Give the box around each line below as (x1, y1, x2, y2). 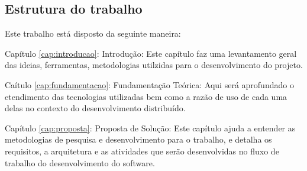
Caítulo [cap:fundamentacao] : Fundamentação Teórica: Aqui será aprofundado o (5, 78, 294, 91)
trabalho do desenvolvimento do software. (5, 156, 155, 169)
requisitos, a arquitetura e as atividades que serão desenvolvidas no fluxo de (5, 144, 279, 157)
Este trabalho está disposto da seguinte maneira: (5, 27, 181, 40)
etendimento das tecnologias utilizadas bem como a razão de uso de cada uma (5, 90, 287, 102)
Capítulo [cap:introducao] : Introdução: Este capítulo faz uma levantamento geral (5, 47, 297, 59)
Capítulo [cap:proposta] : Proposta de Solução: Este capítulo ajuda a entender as (5, 121, 296, 134)
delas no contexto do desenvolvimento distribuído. (5, 102, 186, 114)
